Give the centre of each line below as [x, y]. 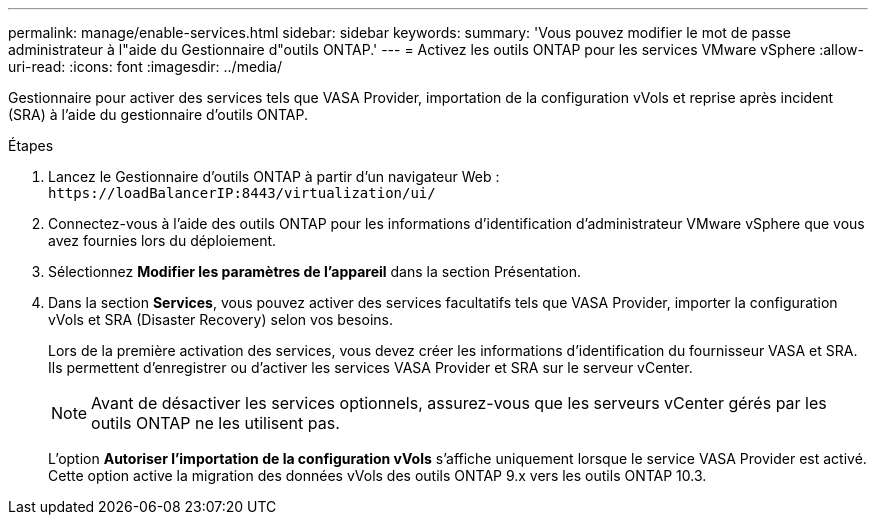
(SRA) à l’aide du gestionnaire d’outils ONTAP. [158, 114]
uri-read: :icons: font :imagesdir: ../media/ [145, 66]
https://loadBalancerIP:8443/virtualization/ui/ [242, 193]
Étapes [31, 145]
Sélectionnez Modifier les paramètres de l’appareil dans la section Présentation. [315, 271]
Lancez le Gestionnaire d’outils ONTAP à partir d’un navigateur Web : [274, 176]
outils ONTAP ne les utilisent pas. [215, 423]
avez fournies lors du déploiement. [162, 240]
